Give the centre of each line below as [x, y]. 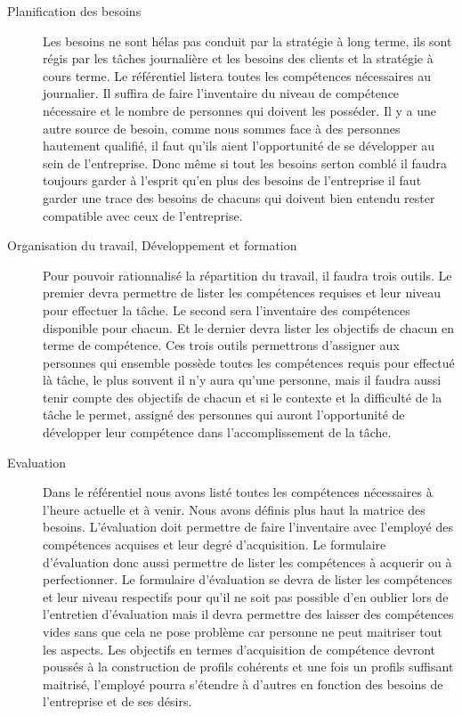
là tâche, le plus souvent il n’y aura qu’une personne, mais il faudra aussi [242, 380]
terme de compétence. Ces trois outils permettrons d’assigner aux [221, 345]
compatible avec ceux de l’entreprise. [143, 215]
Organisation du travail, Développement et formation [152, 245]
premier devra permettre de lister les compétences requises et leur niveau [242, 293]
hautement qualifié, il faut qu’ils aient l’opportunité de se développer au [239, 146]
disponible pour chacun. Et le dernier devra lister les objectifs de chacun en [248, 327]
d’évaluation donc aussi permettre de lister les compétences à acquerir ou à [247, 561]
